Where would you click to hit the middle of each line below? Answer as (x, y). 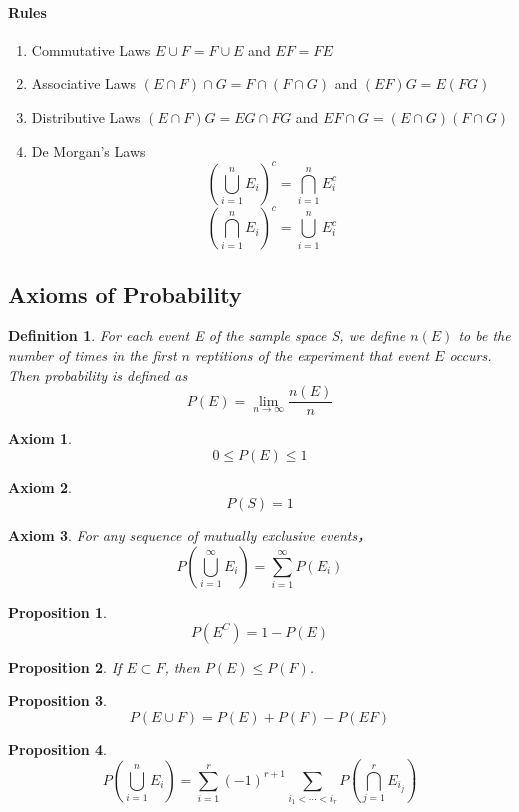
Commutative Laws (91, 49)
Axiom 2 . (40, 486)
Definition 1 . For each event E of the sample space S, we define (207, 335)
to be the (484, 335)
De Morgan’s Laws (88, 150)
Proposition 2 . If (65, 666)
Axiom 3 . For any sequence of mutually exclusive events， (190, 535)
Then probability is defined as (98, 374)
